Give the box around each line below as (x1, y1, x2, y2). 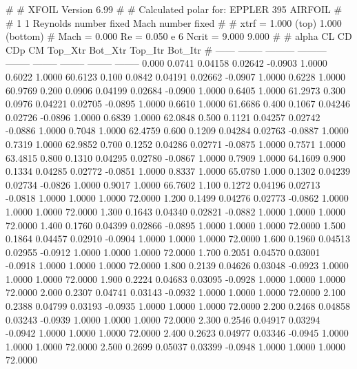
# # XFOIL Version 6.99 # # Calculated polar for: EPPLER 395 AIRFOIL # (6, 2, 343, 16)
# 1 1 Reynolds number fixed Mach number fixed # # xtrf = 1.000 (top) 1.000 (6, 15, 342, 30)
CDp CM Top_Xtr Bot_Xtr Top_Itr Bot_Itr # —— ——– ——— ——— (6, 42, 327, 56)
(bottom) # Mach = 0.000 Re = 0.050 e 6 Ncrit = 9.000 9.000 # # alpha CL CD (6, 29, 352, 43)
